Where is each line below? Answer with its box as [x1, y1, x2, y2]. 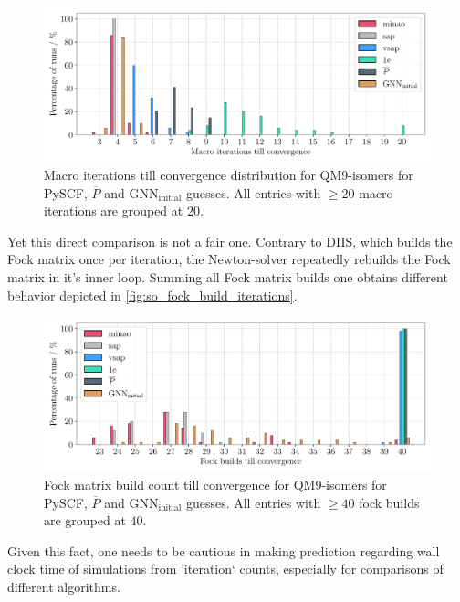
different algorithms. [7, 577, 120, 596]
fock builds [359, 492, 420, 512]
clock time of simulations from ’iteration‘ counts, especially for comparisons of [7, 559, 444, 578]
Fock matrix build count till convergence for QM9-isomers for [44, 475, 387, 494]
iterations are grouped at [44, 201, 183, 220]
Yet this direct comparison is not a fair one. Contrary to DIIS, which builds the [7, 231, 453, 250]
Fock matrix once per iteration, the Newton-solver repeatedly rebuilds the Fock [7, 249, 451, 269]
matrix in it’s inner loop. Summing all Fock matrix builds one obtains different [7, 267, 448, 286]
